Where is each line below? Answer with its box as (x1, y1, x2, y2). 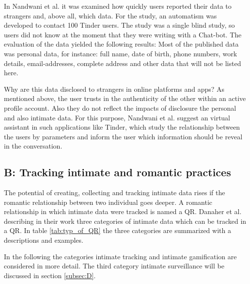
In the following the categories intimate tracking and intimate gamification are (4, 251, 237, 261)
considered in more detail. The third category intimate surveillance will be (4, 261, 224, 271)
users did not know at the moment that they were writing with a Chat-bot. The (4, 29, 242, 39)
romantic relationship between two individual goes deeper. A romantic (4, 197, 213, 207)
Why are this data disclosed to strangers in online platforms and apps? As (4, 84, 224, 94)
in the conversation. (4, 141, 62, 151)
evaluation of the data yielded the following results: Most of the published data (4, 39, 239, 49)
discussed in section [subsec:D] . (4, 270, 96, 280)
